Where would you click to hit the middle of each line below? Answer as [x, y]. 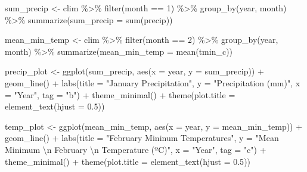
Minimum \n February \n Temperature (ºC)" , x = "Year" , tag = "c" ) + [136, 149]
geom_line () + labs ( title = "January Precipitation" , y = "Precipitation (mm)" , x [153, 82]
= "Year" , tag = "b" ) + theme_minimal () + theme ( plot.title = [120, 94]
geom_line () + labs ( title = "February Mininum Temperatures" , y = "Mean [142, 138]
